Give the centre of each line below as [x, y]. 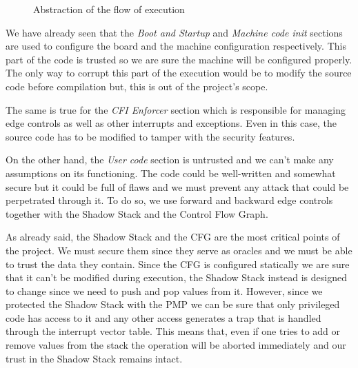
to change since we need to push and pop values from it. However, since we [164, 290]
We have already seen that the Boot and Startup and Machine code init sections [174, 32]
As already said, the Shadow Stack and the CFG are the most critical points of [173, 237]
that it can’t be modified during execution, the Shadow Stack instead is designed [176, 277]
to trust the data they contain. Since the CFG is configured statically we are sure [178, 264]
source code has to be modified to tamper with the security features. [150, 136]
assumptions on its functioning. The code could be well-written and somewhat [171, 173]
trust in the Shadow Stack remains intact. [94, 358]
